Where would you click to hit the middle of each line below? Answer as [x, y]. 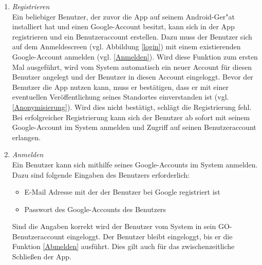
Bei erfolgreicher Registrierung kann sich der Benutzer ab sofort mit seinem [131, 117]
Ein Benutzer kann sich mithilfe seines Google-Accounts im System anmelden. [135, 164]
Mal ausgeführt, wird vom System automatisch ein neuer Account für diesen [132, 67]
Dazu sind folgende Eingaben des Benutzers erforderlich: [101, 174]
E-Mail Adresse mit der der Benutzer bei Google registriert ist [122, 192]
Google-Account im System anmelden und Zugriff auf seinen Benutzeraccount [134, 127]
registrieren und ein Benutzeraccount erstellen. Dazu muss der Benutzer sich [132, 36]
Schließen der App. [42, 257]
